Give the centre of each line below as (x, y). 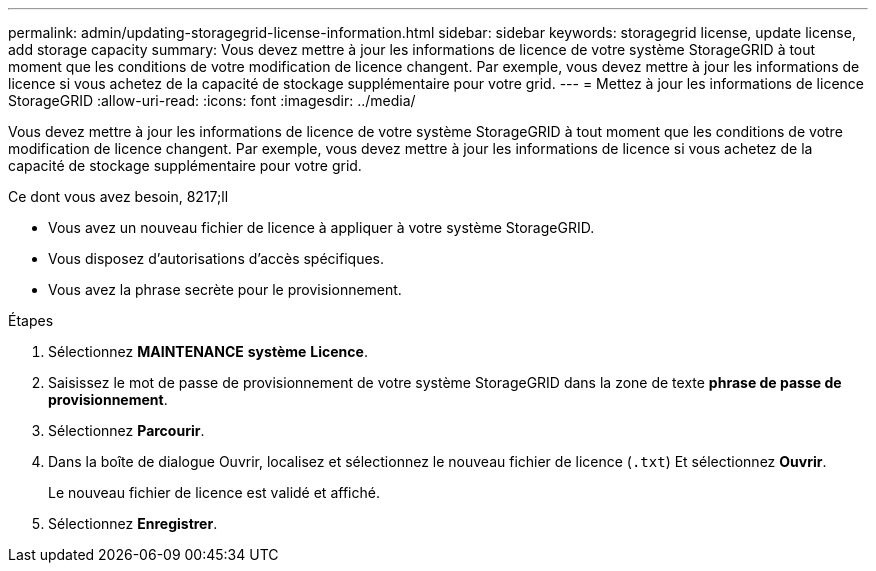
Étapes (31, 320)
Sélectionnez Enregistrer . (133, 523)
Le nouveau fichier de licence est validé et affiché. (214, 492)
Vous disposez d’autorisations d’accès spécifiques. (216, 258)
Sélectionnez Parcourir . (126, 430)
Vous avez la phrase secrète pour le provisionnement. (225, 289)
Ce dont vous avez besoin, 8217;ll (118, 196)
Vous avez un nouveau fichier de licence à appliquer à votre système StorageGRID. (321, 227)
